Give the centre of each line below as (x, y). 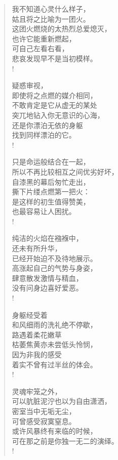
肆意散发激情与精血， (47, 278)
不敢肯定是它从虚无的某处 (54, 105)
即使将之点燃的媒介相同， (54, 95)
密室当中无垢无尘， (44, 411)
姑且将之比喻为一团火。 (51, 18)
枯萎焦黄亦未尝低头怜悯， (54, 344)
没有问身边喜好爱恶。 (47, 288)
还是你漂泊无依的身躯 (47, 125)
